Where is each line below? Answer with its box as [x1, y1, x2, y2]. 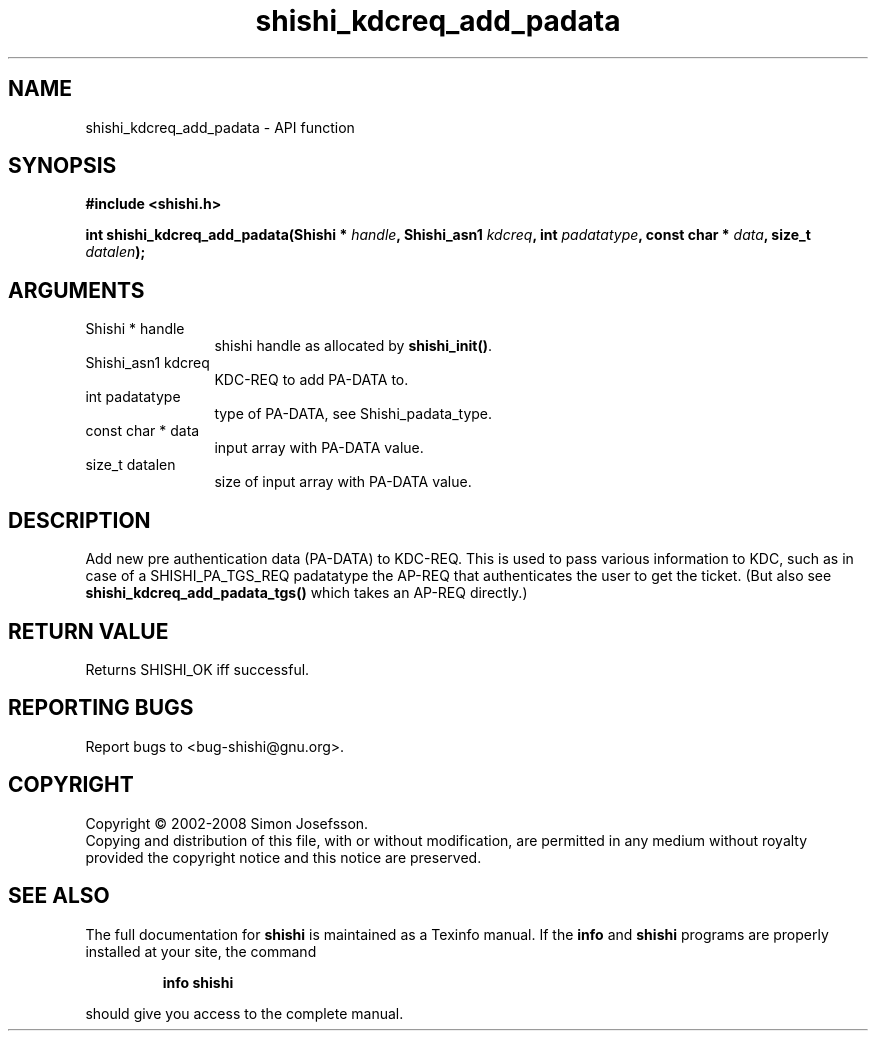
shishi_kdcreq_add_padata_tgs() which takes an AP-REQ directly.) [85, 584, 528, 602]
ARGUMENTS [8, 277, 145, 303]
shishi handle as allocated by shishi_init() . [214, 337, 492, 355]
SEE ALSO [8, 883, 110, 909]
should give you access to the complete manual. [85, 1004, 404, 1022]
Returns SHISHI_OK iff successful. [85, 660, 310, 678]
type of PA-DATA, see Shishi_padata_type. [214, 405, 493, 423]
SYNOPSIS [8, 153, 117, 179]
